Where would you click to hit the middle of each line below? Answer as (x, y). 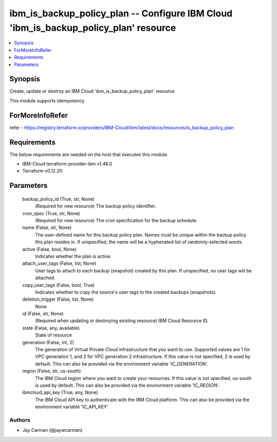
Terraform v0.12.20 (42, 171)
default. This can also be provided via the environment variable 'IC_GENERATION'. (122, 364)
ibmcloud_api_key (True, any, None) (60, 392)
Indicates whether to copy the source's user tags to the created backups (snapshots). (126, 292)
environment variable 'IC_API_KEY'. (72, 407)
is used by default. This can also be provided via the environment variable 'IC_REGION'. (127, 385)
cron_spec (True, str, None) (51, 213)
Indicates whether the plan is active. (73, 256)
